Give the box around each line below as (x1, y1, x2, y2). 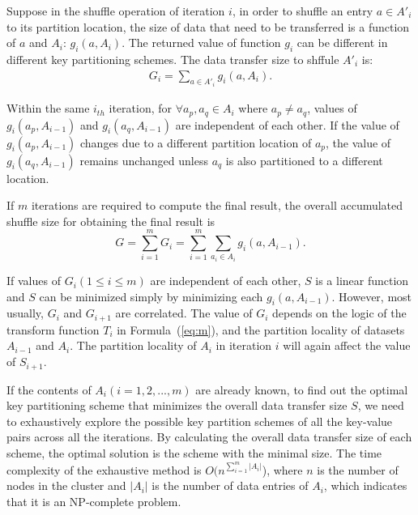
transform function (6, 321, 100, 338)
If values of (6, 272, 61, 289)
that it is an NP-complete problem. (6, 492, 181, 509)
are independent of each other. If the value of (175, 116, 399, 133)
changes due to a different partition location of (79, 134, 312, 151)
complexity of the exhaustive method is (6, 461, 202, 478)
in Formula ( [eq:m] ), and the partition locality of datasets (117, 321, 405, 338)
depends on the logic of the (271, 304, 407, 321)
